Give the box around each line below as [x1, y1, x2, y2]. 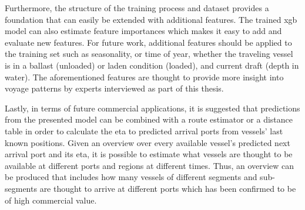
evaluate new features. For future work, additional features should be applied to [5, 36, 292, 48]
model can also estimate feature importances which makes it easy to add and [5, 25, 282, 37]
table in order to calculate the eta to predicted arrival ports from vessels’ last [5, 124, 283, 137]
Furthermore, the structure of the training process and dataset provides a [5, 2, 269, 13]
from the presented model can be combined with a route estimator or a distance [5, 113, 293, 126]
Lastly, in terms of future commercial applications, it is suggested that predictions [5, 101, 300, 114]
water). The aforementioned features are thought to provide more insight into [5, 70, 284, 83]
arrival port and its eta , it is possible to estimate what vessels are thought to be [5, 148, 293, 160]
